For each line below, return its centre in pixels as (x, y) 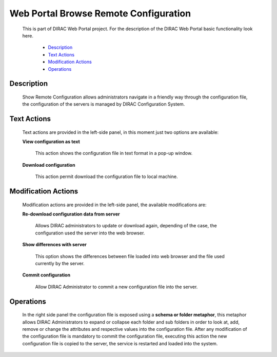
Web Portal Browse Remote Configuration (100, 13)
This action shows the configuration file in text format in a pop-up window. (114, 153)
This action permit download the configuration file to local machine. (106, 176)
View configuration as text (51, 142)
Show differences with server (55, 245)
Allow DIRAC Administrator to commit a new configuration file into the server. (116, 287)
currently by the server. (60, 264)
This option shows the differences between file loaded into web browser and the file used (130, 256)
